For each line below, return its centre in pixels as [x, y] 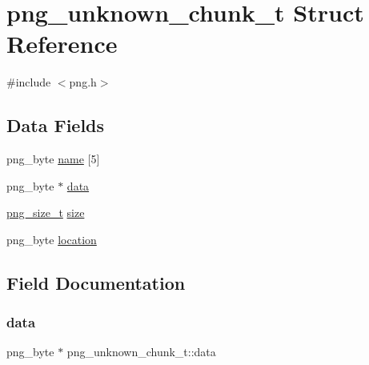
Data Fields [56, 125]
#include [29, 82]
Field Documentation [96, 282]
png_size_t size [46, 213]
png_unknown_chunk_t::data [141, 352]
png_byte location [52, 239]
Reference [62, 44]
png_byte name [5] [53, 159]
